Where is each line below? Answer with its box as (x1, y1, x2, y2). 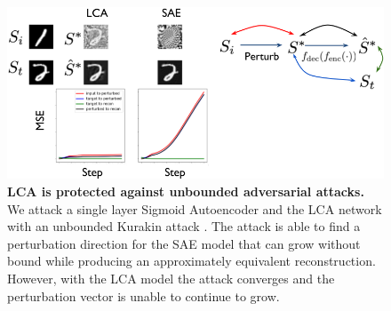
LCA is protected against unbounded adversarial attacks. (7, 182, 364, 201)
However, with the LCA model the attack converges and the (7, 269, 335, 288)
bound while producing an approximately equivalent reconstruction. (7, 251, 376, 270)
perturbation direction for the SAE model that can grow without (7, 234, 361, 252)
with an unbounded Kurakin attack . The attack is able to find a (7, 217, 361, 235)
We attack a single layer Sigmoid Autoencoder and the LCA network (7, 199, 382, 218)
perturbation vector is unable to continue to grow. (7, 286, 280, 305)
